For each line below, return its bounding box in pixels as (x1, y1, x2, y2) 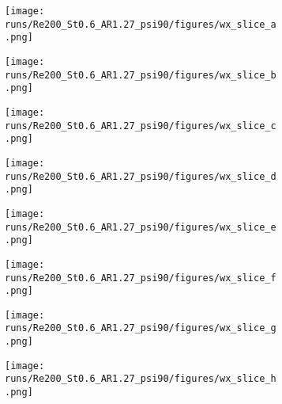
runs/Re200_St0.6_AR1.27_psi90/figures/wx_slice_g (5, 322, 276, 334)
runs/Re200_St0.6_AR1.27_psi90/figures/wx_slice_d (5, 170, 276, 182)
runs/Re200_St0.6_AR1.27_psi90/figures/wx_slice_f (5, 272, 276, 284)
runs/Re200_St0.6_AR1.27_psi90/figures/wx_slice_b (5, 69, 276, 81)
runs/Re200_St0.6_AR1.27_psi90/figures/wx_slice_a (5, 18, 276, 30)
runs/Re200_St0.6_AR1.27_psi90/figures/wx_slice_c (5, 120, 276, 131)
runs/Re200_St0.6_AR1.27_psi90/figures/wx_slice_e (5, 221, 276, 233)
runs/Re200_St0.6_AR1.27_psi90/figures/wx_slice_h (5, 373, 276, 385)
